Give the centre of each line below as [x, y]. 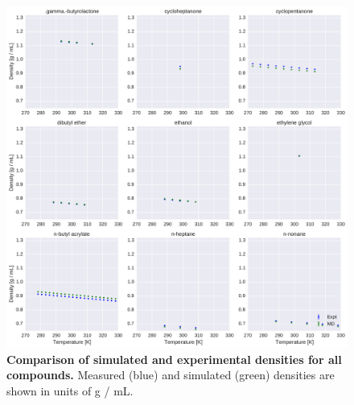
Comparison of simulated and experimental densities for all [174, 359]
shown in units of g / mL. [70, 390]
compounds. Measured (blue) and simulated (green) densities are [171, 375]
